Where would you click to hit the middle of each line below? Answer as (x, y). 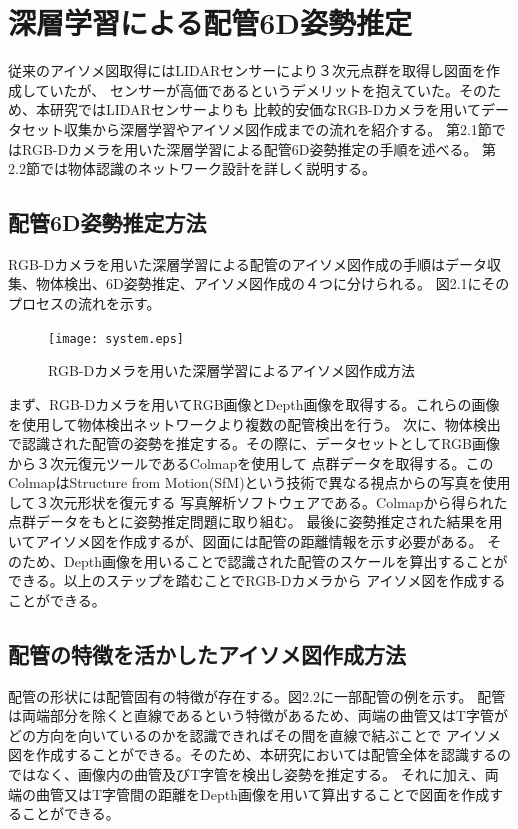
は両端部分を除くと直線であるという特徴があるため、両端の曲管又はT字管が (258, 715)
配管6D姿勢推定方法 (107, 222)
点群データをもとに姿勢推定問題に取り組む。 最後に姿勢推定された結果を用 (255, 521)
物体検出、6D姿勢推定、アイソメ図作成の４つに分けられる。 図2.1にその (272, 283)
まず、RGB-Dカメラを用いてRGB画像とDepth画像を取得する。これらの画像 (254, 403)
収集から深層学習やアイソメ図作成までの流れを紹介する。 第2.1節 (277, 128)
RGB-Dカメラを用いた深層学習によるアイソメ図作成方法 (232, 370)
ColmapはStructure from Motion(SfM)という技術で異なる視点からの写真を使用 (259, 482)
